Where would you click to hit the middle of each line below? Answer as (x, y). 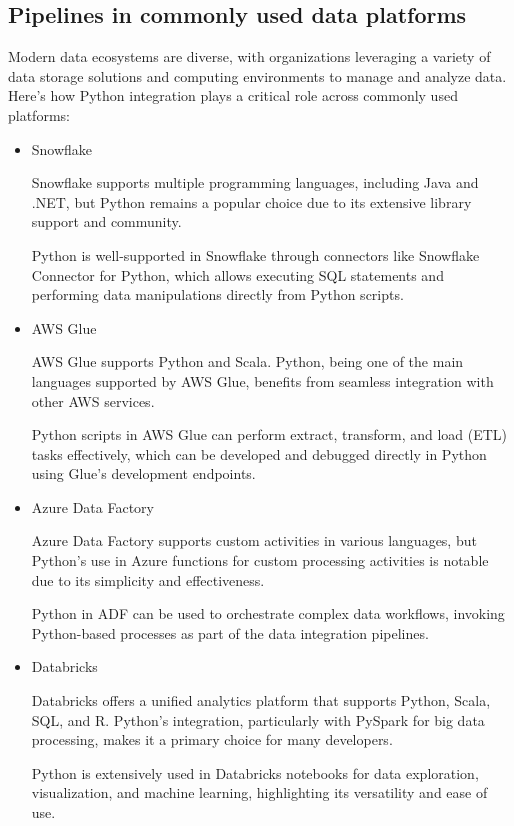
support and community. (106, 221)
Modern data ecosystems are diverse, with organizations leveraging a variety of (249, 56)
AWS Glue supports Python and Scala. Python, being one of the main (247, 361)
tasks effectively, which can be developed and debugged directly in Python (259, 453)
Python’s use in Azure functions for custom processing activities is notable (260, 560)
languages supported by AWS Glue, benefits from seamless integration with (262, 380)
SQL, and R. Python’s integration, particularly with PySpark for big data (258, 719)
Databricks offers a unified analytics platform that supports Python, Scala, (261, 700)
